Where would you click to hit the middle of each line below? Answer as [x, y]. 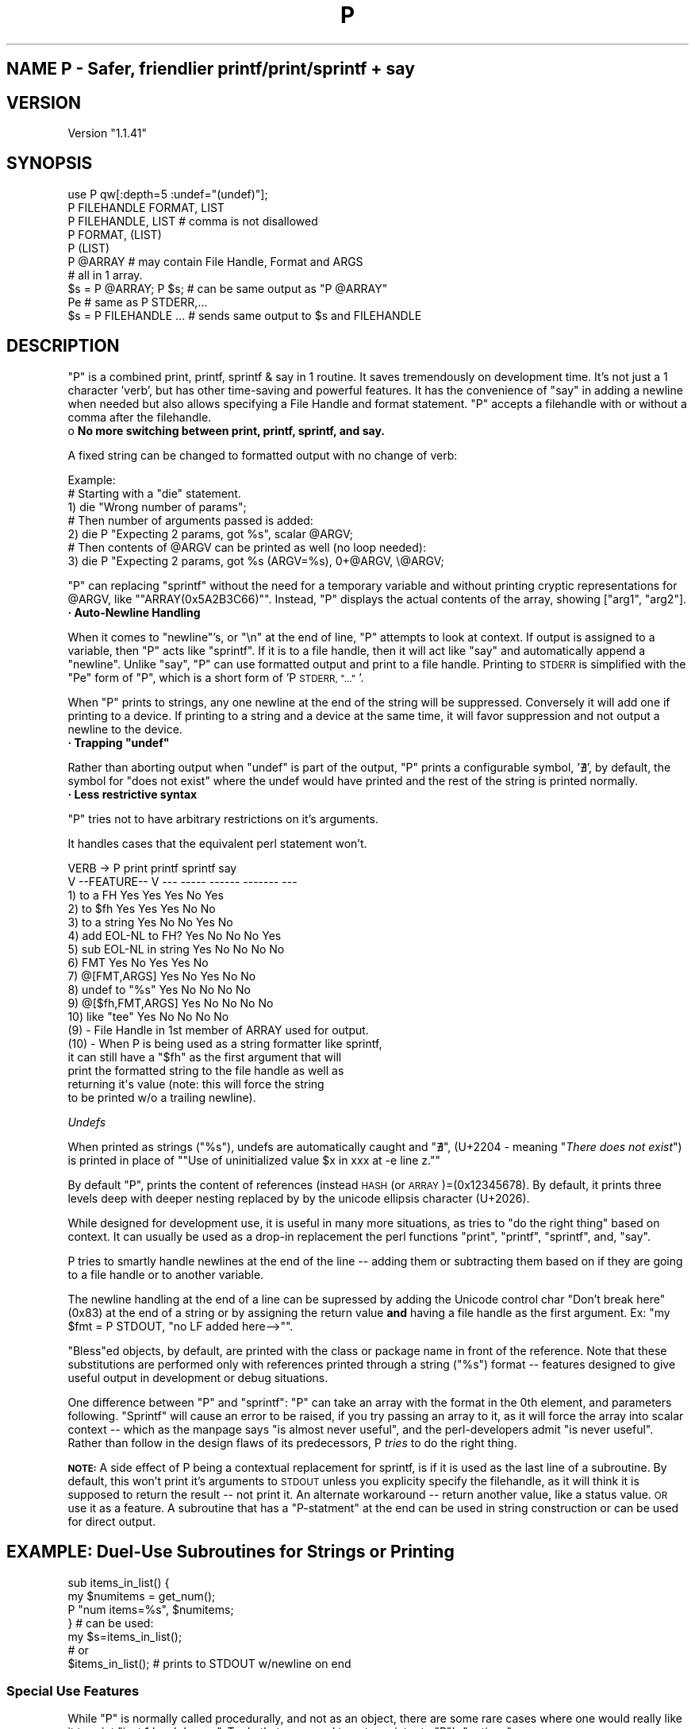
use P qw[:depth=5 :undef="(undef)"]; [168, 194]
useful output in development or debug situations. [198, 1377]
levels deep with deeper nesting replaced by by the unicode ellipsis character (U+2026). [299, 1198]
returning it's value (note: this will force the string [196, 1084]
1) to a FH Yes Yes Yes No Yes [146, 895]
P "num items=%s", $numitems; [151, 1609]
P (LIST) [89, 248]
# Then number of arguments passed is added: [190, 520]
